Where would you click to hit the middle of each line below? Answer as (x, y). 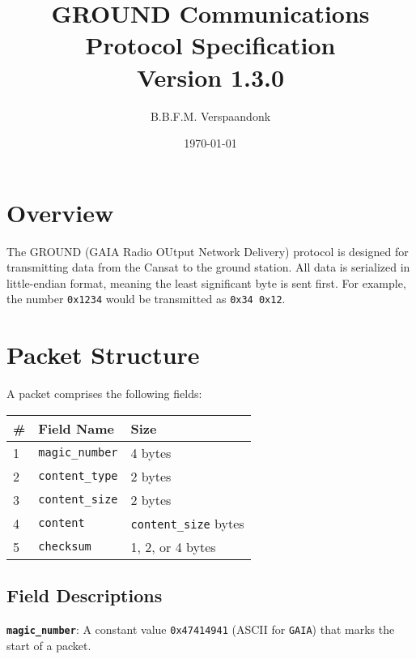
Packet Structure (103, 355)
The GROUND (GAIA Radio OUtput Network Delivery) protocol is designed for (208, 251)
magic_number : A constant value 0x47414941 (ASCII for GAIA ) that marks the (201, 629)
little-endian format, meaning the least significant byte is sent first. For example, (206, 282)
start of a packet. (49, 645)
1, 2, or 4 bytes (173, 546)
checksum (65, 547)
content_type (78, 476)
